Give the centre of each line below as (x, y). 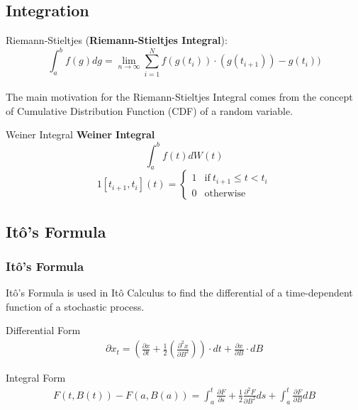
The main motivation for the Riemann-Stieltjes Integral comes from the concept (179, 97)
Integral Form (36, 378)
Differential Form (43, 330)
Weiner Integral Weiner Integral (80, 134)
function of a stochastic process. (75, 306)
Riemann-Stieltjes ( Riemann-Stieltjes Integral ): (117, 40)
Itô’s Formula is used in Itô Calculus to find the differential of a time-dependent (179, 293)
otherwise (225, 193)
